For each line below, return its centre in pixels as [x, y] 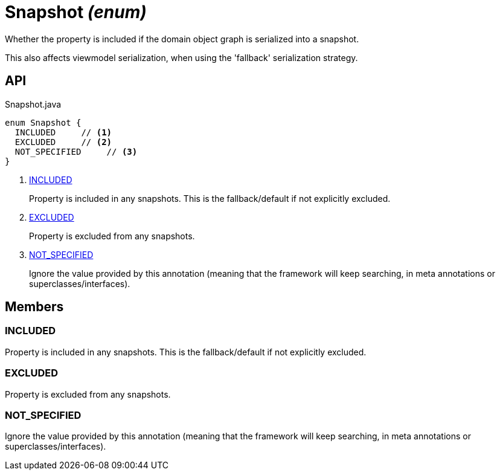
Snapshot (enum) [76, 12]
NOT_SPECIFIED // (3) [76, 151]
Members [34, 307]
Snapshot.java [33, 104]
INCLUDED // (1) [63, 132]
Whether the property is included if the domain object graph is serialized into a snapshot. [182, 39]
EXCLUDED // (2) [63, 142]
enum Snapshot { [43, 122]
